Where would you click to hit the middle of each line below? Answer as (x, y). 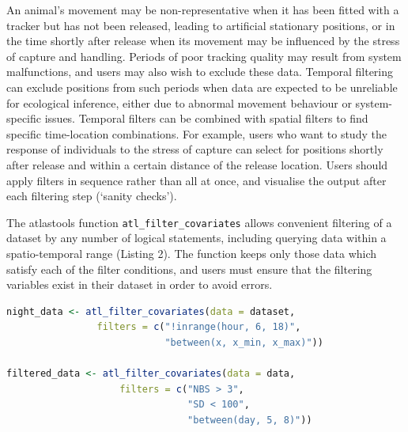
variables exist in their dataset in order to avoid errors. (140, 284)
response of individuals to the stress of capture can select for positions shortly (195, 149)
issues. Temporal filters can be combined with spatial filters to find (206, 118)
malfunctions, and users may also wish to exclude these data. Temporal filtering (200, 72)
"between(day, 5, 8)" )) (250, 420)
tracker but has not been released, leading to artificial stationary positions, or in (201, 25)
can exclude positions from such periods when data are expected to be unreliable (202, 87)
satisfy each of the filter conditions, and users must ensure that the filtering (189, 269)
